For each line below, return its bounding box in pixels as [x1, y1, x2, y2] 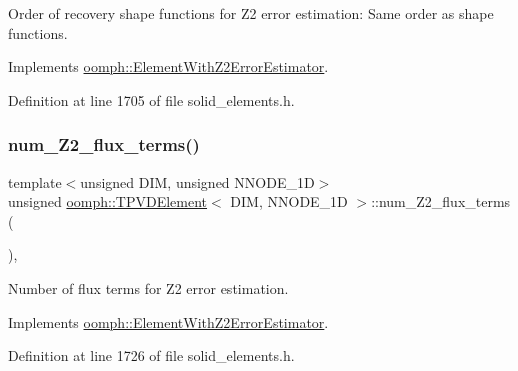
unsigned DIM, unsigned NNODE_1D [80, 171, 315, 192]
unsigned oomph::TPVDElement [8, 191, 208, 212]
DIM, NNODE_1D [230, 191, 348, 212]
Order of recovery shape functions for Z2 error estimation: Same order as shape [8, 3, 494, 23]
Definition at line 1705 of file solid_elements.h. [8, 89, 295, 110]
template [8, 171, 62, 192]
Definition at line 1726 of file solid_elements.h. [8, 345, 295, 366]
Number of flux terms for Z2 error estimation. [8, 277, 289, 298]
